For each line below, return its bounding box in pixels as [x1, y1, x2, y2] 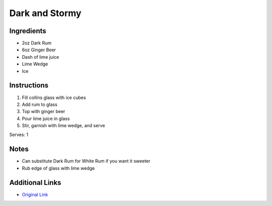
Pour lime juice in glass [22, 116, 70, 122]
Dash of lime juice [22, 54, 59, 60]
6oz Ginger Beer [22, 47, 56, 53]
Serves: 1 [9, 132, 29, 138]
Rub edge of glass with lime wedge [22, 165, 95, 171]
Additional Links [9, 178, 61, 187]
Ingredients [9, 27, 46, 35]
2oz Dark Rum [22, 40, 52, 46]
